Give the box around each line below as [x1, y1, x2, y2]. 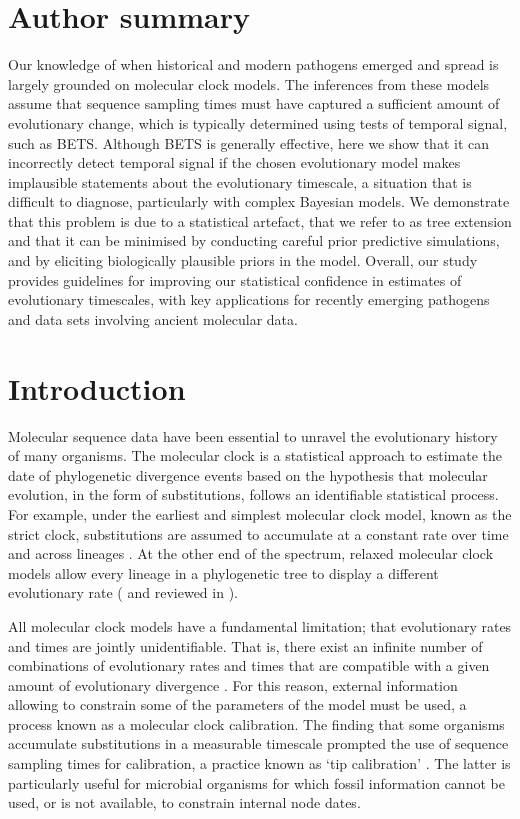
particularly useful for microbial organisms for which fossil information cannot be [8, 772, 505, 793]
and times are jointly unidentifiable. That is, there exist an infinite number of [8, 635, 483, 656]
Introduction [8, 367, 186, 408]
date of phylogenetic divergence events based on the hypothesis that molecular [8, 464, 488, 485]
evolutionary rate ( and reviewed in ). [8, 582, 238, 603]
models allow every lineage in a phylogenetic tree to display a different [8, 562, 439, 583]
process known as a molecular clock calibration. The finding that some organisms [8, 713, 505, 734]
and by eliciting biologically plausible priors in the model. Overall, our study [8, 250, 478, 271]
